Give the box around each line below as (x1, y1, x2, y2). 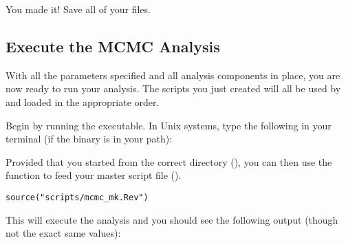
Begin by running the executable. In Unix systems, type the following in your (6, 118, 332, 132)
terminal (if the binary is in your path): (6, 131, 173, 146)
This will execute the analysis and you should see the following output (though (6, 212, 338, 226)
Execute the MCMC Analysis (6, 35, 220, 56)
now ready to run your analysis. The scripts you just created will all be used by (6, 81, 341, 96)
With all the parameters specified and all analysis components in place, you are (6, 67, 340, 82)
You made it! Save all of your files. (6, 2, 151, 16)
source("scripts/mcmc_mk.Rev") (6, 192, 149, 202)
